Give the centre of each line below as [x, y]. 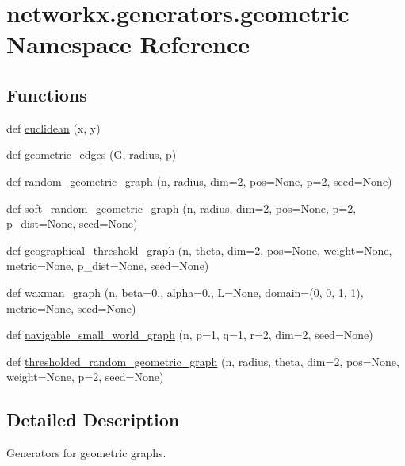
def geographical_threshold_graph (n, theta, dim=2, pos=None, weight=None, [199, 250]
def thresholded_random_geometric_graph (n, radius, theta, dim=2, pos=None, [203, 361]
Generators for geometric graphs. [86, 453]
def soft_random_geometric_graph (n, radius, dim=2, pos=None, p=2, [181, 208]
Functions [47, 94]
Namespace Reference [128, 44]
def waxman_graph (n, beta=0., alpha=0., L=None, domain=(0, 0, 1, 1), [185, 292]
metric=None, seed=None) [71, 308]
